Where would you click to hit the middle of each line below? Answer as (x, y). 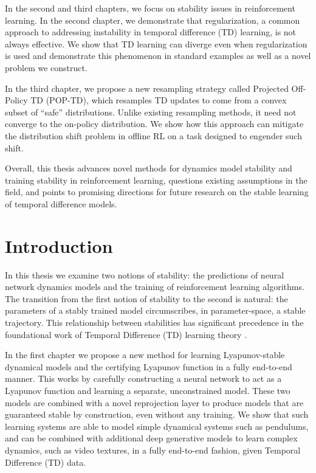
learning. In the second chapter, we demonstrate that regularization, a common (153, 20)
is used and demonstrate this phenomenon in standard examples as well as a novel (158, 56)
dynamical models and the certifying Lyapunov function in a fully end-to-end (149, 366)
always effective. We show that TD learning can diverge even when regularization (156, 43)
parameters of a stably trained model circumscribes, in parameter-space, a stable (155, 310)
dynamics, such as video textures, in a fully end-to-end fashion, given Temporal (153, 450)
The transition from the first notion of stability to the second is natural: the (146, 298)
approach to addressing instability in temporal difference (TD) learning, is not (151, 32)
